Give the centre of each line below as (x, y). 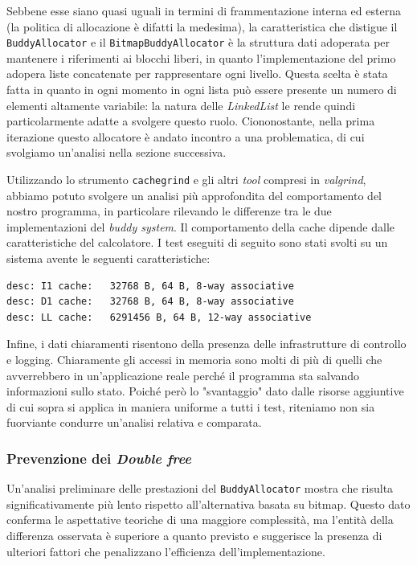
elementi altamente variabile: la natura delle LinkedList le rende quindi (181, 105)
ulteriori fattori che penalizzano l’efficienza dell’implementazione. (166, 551)
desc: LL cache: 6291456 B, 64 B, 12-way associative (159, 317)
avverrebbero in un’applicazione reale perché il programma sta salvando (183, 375)
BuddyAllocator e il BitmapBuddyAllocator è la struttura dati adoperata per (198, 42)
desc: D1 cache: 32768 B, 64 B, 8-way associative (150, 302)
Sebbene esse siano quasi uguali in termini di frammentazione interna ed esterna (204, 10)
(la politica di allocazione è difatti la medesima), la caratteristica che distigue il (202, 26)
